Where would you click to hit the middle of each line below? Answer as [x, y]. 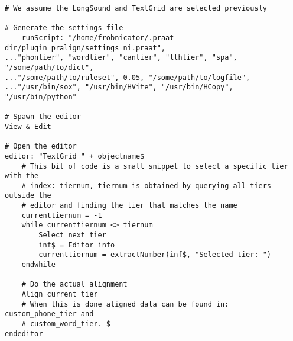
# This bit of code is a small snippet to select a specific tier [155, 166]
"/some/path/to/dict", [49, 67]
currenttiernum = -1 [62, 215]
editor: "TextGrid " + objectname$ [75, 156]
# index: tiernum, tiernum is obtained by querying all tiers [146, 186]
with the [22, 176]
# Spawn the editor [43, 117]
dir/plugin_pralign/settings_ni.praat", [85, 48]
